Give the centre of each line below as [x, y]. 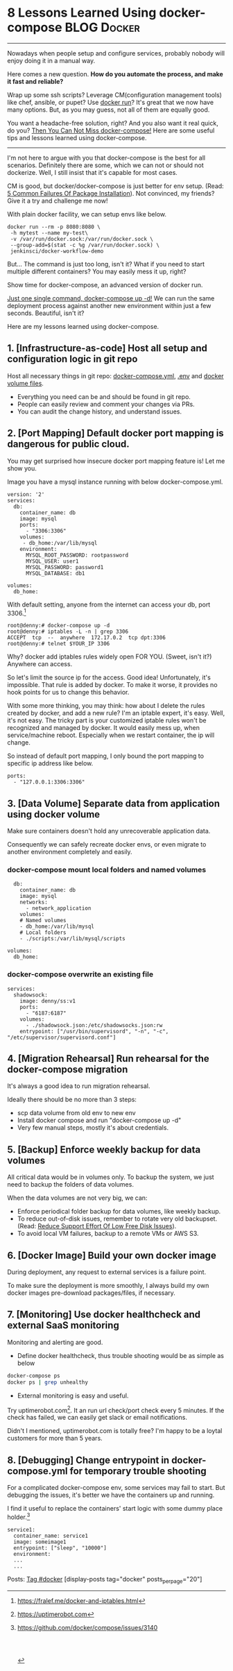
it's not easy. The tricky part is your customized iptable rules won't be [107, 720]
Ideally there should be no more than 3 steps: [72, 1100]
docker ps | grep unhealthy [48, 1382]
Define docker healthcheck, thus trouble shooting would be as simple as [120, 1355]
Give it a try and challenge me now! [58, 201]
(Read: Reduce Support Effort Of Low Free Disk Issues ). [97, 1226]
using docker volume [54, 814]
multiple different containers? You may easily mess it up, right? [97, 271]
